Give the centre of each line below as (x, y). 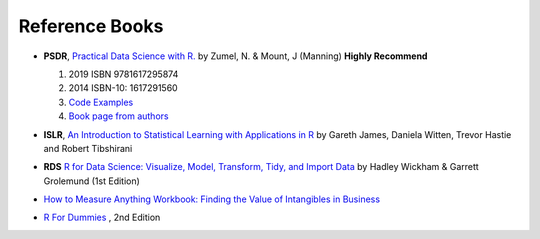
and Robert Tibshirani (88, 148)
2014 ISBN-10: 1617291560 (123, 88)
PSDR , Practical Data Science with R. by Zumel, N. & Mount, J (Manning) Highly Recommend (235, 56)
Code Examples (101, 102)
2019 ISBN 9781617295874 (123, 74)
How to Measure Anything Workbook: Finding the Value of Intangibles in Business (211, 199)
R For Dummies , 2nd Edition (102, 217)
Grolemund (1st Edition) (91, 181)
